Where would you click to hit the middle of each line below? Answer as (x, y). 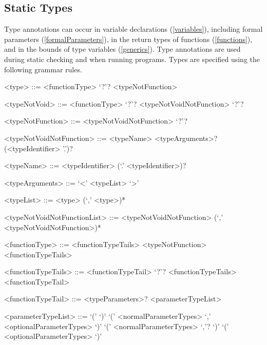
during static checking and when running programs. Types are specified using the (132, 59)
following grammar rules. (43, 69)
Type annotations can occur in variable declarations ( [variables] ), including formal (133, 29)
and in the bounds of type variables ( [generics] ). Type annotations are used (122, 49)
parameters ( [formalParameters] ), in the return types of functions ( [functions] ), (128, 39)
